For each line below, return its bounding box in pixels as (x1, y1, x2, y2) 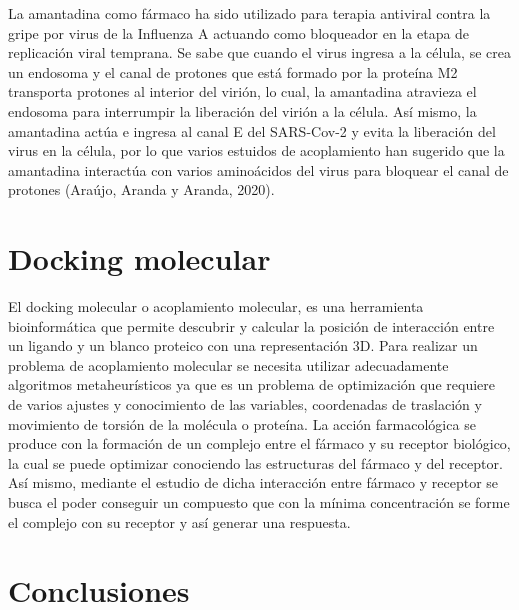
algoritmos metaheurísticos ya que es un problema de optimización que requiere (8, 374, 495, 395)
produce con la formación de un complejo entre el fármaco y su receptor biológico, (8, 433, 511, 454)
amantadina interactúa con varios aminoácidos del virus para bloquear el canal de (8, 159, 509, 180)
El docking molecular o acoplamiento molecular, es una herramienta (8, 296, 424, 317)
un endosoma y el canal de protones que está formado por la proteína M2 (8, 61, 458, 82)
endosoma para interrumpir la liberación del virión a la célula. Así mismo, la (8, 100, 477, 121)
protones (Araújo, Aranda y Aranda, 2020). (8, 179, 275, 200)
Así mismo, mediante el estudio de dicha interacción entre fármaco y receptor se (8, 472, 499, 493)
